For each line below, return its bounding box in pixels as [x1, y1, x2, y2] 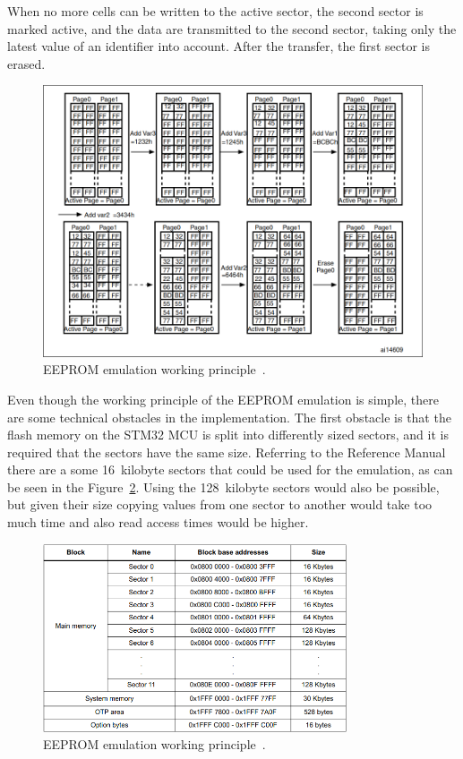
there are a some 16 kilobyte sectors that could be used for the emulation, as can [7, 460, 453, 479]
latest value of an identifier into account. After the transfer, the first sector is [7, 37, 430, 55]
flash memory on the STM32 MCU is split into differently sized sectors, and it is [7, 425, 449, 444]
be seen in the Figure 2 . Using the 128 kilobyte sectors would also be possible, [7, 477, 440, 496]
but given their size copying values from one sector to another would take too [7, 495, 433, 514]
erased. [7, 54, 46, 72]
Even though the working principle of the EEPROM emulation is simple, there [7, 389, 439, 408]
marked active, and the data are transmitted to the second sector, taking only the [7, 19, 457, 38]
